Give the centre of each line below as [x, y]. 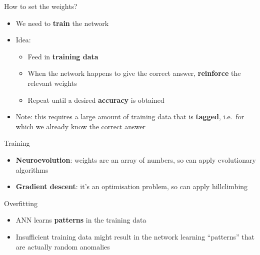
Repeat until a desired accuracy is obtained [96, 100]
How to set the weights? [41, 6]
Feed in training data [63, 56]
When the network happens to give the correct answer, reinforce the [134, 73]
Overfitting [21, 203]
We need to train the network [62, 23]
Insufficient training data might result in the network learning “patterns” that [135, 236]
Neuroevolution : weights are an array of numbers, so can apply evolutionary [136, 159]
